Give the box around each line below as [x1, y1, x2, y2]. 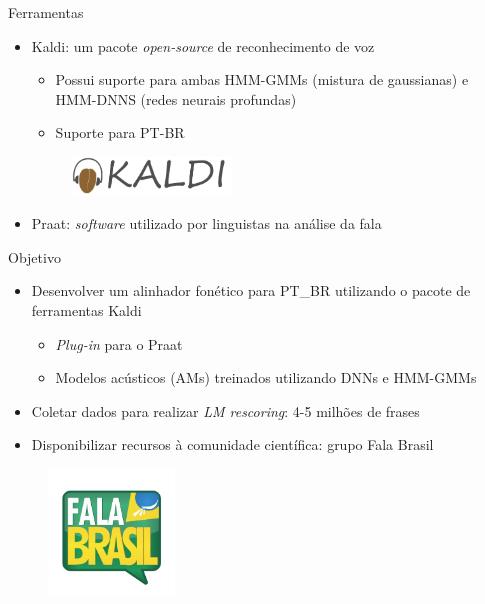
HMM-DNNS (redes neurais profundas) [55, 88, 297, 109]
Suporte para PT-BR [55, 122, 185, 143]
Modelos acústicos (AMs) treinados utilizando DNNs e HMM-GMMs [55, 367, 477, 388]
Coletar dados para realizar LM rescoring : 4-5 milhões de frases [31, 400, 420, 421]
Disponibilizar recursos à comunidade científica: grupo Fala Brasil [31, 434, 434, 455]
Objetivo [8, 246, 61, 267]
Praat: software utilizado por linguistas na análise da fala [31, 213, 382, 234]
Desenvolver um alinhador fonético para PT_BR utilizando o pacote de [31, 280, 471, 301]
